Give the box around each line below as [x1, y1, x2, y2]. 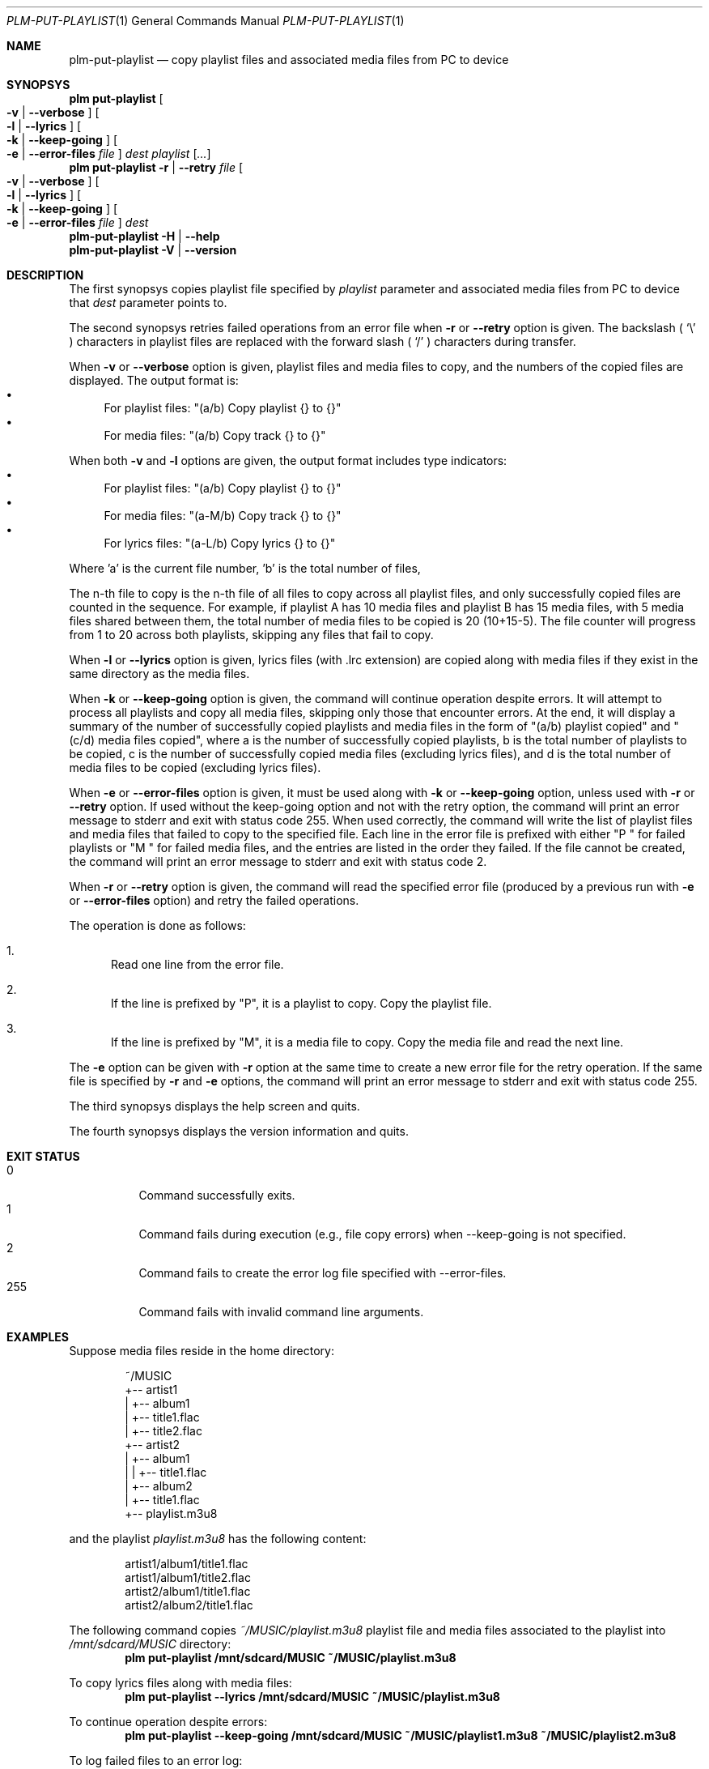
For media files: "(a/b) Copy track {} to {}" [104, 428, 326, 442]
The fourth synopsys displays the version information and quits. [69, 1124, 409, 1138]
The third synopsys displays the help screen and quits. [69, 1099, 360, 1113]
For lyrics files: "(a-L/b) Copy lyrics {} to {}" [104, 536, 336, 550]
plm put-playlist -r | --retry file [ [69, 160, 244, 174]
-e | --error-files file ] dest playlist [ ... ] [6, 147, 211, 160]
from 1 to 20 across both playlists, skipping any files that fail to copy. [69, 628, 434, 642]
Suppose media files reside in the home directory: [69, 1344, 334, 1358]
